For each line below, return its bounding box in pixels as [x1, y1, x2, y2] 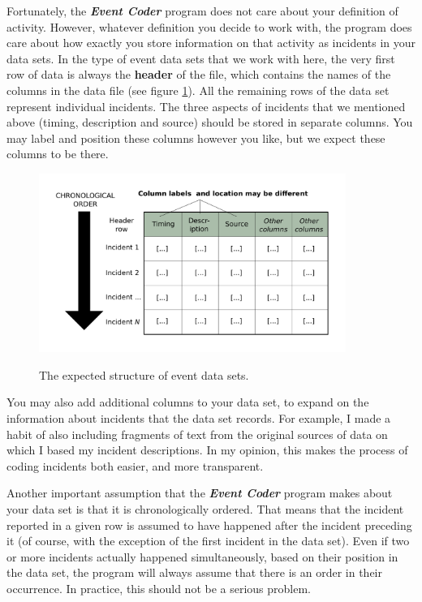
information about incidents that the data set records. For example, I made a [6, 410, 391, 427]
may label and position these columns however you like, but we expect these [6, 129, 385, 146]
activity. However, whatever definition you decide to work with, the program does [6, 18, 412, 35]
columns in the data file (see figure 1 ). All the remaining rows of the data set [6, 81, 390, 98]
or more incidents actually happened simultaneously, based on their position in [6, 548, 398, 565]
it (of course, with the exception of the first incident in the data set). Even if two [6, 532, 410, 549]
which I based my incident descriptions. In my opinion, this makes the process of [6, 441, 408, 458]
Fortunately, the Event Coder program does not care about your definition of [6, 2, 398, 19]
